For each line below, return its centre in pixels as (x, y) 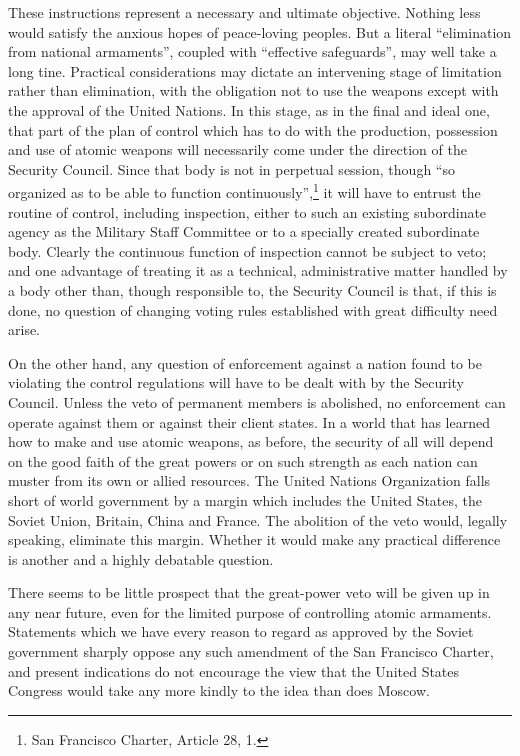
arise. (24, 329)
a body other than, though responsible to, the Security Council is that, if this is (252, 289)
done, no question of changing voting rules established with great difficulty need (253, 309)
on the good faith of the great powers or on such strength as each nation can (243, 460)
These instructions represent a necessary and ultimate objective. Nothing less (244, 12)
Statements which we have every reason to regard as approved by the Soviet (241, 631)
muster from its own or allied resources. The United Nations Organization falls (249, 480)
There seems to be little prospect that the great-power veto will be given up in (249, 592)
